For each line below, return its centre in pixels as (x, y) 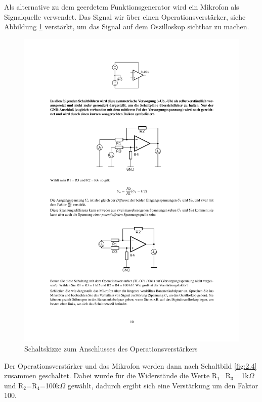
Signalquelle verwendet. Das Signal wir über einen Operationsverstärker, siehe (125, 16)
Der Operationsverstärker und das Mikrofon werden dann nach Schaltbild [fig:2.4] (130, 365)
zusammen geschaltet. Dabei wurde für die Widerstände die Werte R (111, 375)
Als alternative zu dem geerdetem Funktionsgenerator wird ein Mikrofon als (122, 7)
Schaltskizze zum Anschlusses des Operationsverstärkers (111, 349)
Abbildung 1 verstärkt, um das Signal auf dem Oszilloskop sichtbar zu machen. (127, 27)
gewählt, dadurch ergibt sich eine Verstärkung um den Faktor (163, 385)
